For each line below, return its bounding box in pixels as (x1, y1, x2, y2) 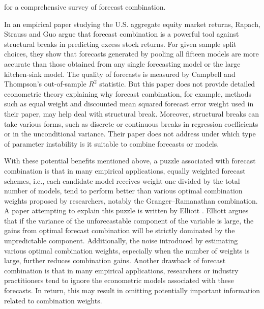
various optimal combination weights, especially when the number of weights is (4, 245, 250, 256)
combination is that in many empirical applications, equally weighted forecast (4, 165, 246, 176)
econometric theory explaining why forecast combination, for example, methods (4, 88, 252, 99)
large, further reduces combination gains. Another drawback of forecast (4, 255, 226, 266)
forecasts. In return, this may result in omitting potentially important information (4, 285, 260, 296)
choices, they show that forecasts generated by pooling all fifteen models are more (4, 48, 259, 59)
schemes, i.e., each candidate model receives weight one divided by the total (4, 175, 240, 186)
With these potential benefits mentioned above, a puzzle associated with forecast (4, 155, 256, 166)
